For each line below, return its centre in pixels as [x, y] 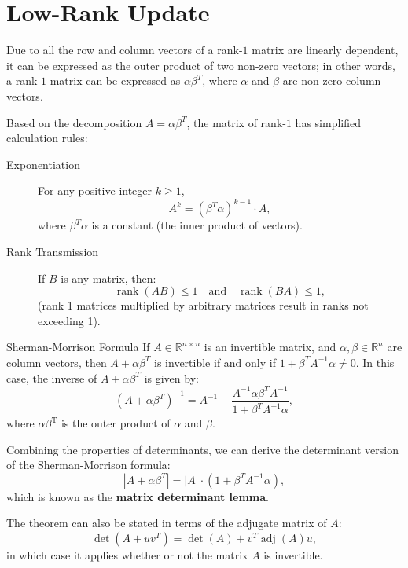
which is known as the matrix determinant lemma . [138, 496]
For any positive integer [95, 191]
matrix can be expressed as [115, 81]
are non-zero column [332, 81]
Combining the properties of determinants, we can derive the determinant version [203, 449]
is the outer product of [116, 423]
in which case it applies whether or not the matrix [127, 555]
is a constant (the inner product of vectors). [197, 225]
